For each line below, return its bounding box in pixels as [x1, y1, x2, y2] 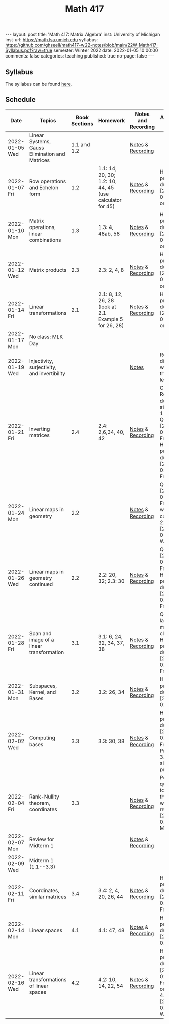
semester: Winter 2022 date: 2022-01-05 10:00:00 [53, 47, 158, 53]
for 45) [98, 203, 115, 210]
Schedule [5, 95, 36, 104]
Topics [39, 117, 56, 124]
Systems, [29, 138, 51, 145]
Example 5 [98, 316, 123, 323]
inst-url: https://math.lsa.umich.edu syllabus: [5, 37, 98, 43]
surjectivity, [29, 364, 57, 371]
